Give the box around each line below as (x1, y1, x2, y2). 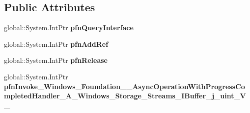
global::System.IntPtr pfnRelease (4, 55, 108, 65)
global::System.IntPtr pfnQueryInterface (4, 22, 134, 33)
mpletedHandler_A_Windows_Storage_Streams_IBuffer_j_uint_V (4, 91, 246, 101)
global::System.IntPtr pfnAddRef (4, 38, 109, 49)
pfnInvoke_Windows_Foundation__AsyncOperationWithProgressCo (4, 81, 245, 91)
